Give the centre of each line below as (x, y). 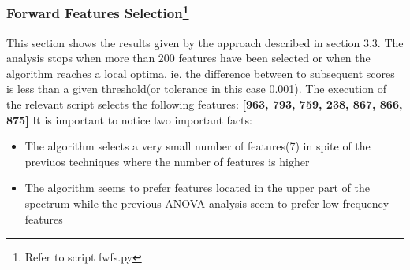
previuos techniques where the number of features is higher (167, 161)
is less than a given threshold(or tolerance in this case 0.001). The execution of (196, 89)
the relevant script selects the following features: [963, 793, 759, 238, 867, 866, (205, 104)
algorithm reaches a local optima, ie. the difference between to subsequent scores (201, 73)
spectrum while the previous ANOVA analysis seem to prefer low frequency (207, 203)
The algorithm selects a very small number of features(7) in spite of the (198, 146)
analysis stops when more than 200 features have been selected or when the (188, 58)
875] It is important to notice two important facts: (129, 119)
